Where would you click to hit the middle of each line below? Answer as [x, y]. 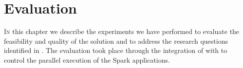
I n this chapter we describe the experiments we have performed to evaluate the [122, 31]
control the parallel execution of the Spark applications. [87, 59]
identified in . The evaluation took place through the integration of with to [116, 50]
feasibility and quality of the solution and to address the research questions [116, 41]
